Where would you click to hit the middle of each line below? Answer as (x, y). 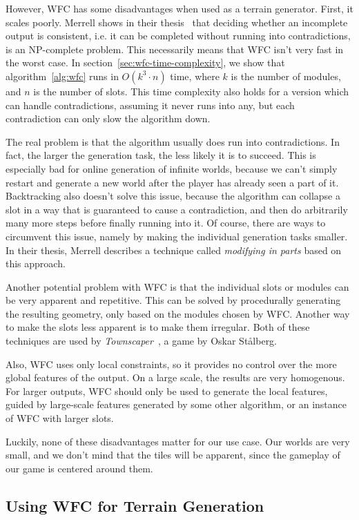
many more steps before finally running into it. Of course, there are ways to (166, 223)
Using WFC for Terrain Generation (135, 505)
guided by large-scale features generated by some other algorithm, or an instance (176, 404)
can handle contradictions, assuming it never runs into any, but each (150, 105)
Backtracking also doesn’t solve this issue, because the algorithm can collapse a (173, 196)
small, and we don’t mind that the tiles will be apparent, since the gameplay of (173, 455)
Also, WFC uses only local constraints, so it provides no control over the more (171, 364)
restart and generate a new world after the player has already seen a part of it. (172, 182)
